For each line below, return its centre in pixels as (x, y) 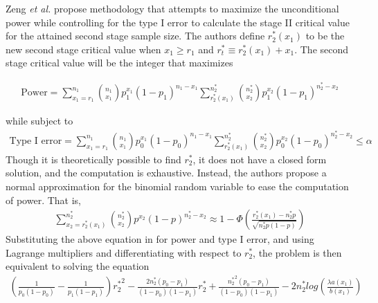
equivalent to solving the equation (78, 266)
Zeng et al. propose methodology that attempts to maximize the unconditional (172, 8)
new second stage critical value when (83, 49)
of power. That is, (44, 200)
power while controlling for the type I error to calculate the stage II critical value (178, 22)
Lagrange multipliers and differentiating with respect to (124, 252)
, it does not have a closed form (260, 159)
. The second (322, 49)
